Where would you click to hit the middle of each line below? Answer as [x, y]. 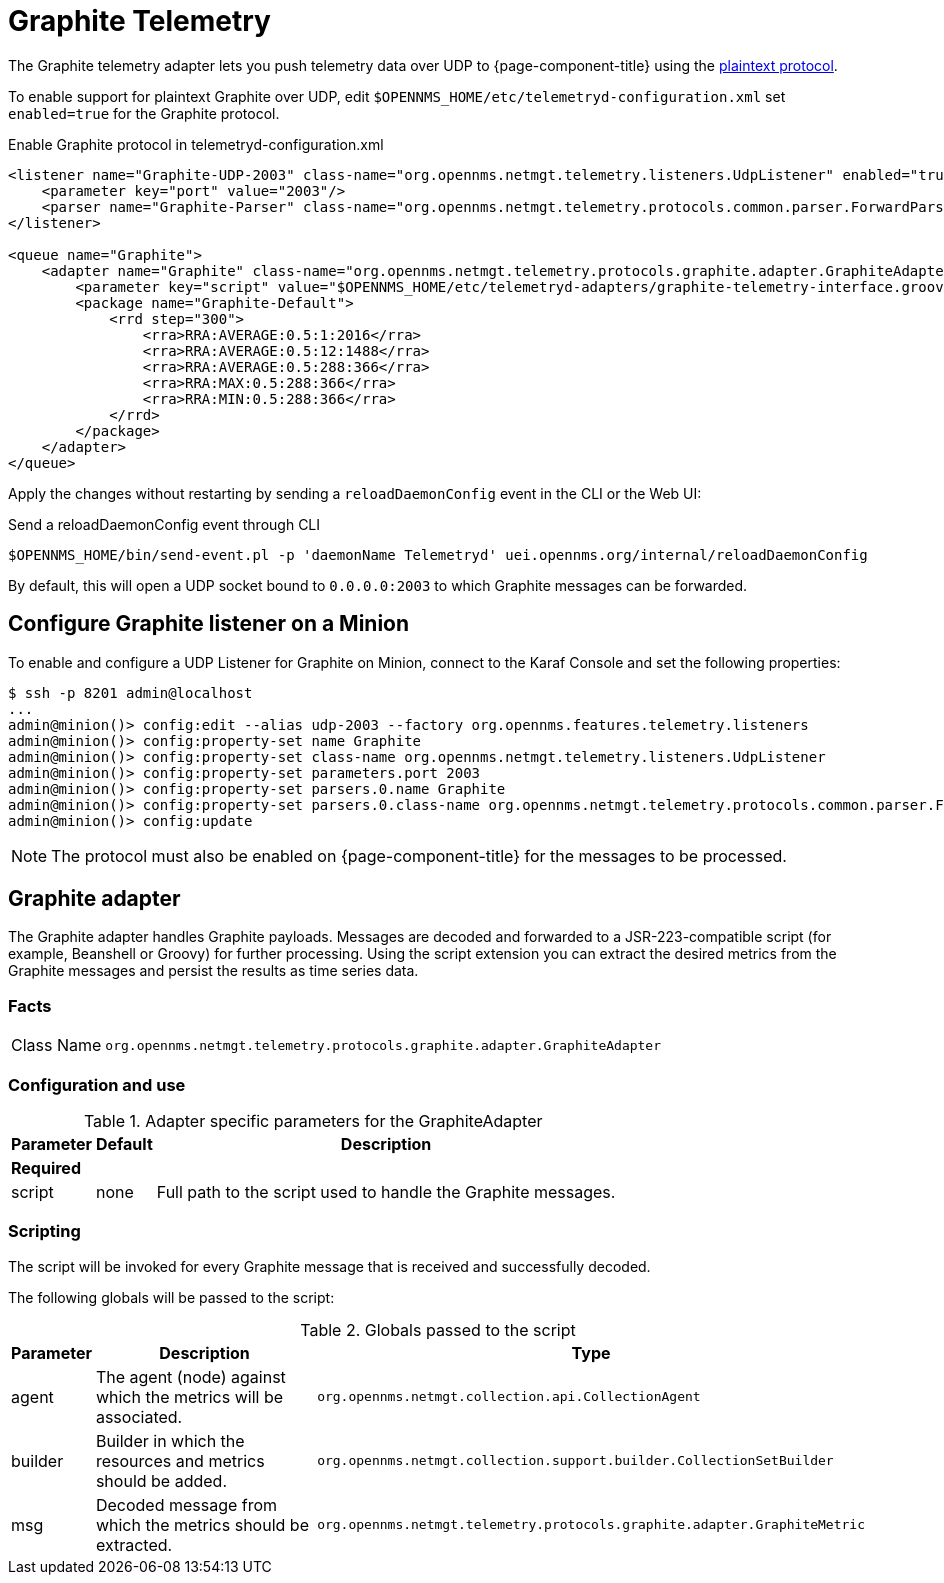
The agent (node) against [190, 1376]
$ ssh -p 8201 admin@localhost [130, 692]
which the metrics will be [189, 1396]
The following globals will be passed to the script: [171, 1297]
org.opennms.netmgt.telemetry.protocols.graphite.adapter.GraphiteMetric [591, 1525]
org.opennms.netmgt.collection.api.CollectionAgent [509, 1397]
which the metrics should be [202, 1524]
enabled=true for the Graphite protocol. [144, 113]
